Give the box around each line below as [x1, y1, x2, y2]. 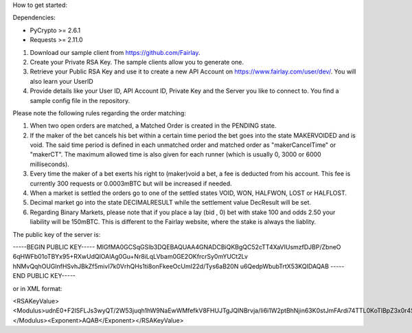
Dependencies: [12, 14, 56, 22]
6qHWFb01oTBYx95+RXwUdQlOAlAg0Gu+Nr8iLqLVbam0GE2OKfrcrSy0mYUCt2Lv [12, 253, 249, 261]
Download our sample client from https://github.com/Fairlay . [30, 48, 201, 56]
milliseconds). [30, 160, 70, 168]
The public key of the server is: [12, 230, 101, 238]
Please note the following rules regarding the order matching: [12, 108, 187, 117]
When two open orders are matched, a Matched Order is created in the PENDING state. [30, 122, 277, 130]
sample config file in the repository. [30, 96, 130, 104]
